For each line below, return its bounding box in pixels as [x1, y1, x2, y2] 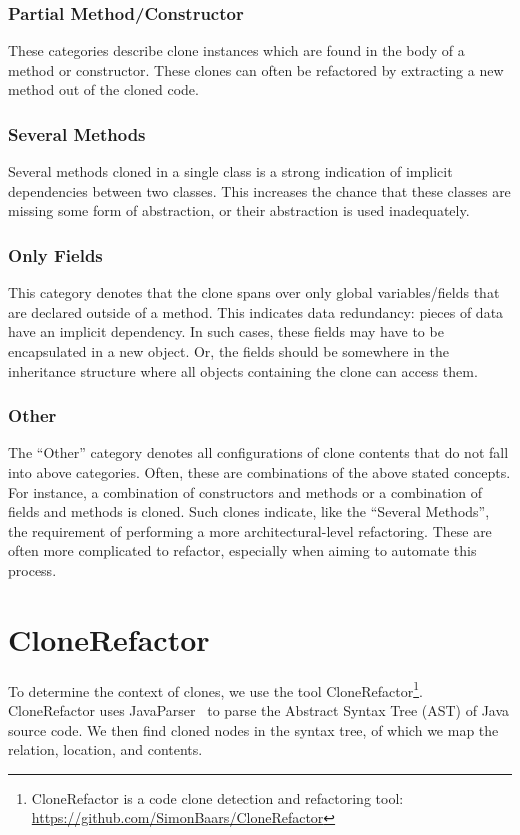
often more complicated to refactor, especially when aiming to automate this [8, 540, 477, 561]
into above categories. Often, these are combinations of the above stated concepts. [8, 462, 511, 482]
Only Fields [8, 242, 103, 267]
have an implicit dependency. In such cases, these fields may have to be [8, 321, 444, 342]
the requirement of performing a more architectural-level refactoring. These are [8, 520, 492, 541]
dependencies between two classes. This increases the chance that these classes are [8, 180, 511, 201]
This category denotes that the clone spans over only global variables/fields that [8, 282, 500, 303]
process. [8, 559, 57, 580]
